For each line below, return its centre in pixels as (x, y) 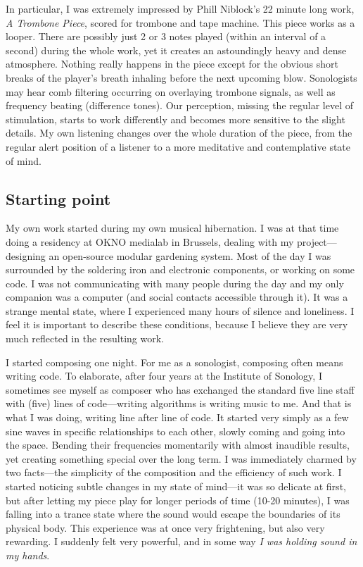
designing (26, 255)
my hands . (28, 555)
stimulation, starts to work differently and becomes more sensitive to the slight (176, 119)
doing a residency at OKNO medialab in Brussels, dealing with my (150, 241)
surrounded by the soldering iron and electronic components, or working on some (180, 269)
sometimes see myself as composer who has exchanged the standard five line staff (180, 389)
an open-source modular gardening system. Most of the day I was (190, 255)
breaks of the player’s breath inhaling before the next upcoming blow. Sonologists (181, 77)
